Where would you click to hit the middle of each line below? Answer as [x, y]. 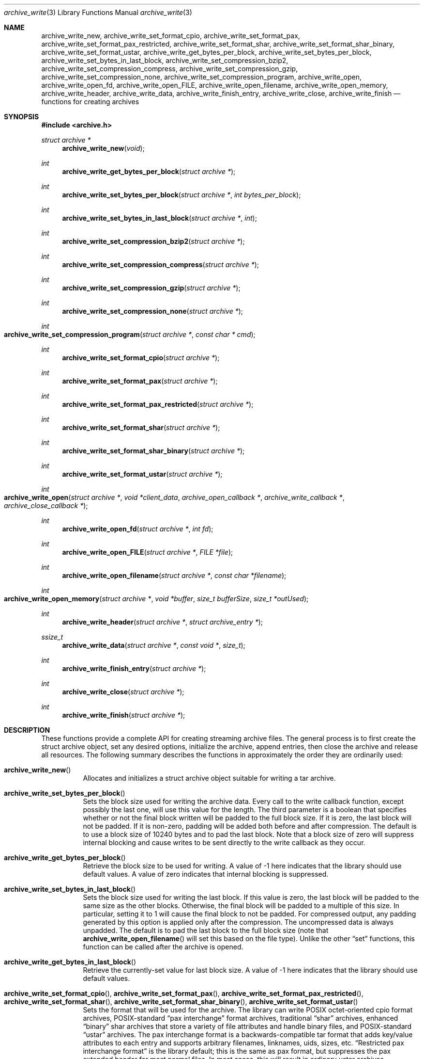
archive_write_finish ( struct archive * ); [124, 715]
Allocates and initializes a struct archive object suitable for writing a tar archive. [209, 778]
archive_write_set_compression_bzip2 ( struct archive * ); [153, 241]
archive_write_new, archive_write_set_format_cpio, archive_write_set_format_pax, [171, 36]
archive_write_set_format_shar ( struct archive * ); [141, 427]
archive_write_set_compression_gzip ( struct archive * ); [151, 288]
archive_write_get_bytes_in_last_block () [70, 962]
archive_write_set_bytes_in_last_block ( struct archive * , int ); [159, 218]
